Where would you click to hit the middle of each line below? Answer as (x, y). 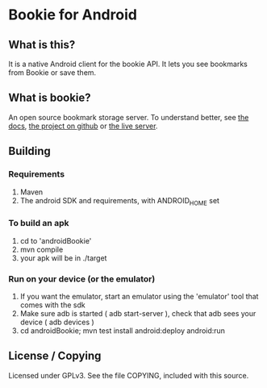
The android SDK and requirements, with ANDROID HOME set (120, 201)
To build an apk (39, 223)
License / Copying (55, 356)
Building (29, 151)
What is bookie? (50, 98)
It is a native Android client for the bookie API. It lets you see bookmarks (128, 64)
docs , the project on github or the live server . (83, 126)
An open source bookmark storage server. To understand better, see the (129, 117)
